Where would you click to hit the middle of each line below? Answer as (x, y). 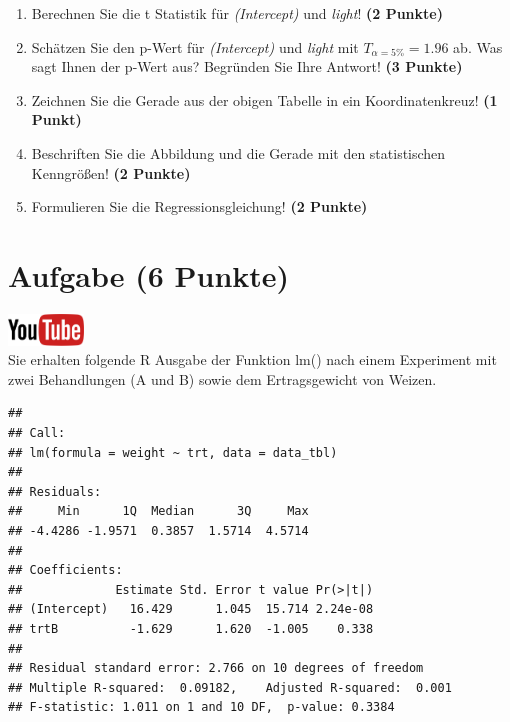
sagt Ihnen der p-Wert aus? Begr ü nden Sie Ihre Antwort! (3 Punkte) (247, 66)
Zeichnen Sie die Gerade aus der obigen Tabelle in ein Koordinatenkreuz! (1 (264, 99)
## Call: (37, 433)
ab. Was (478, 46)
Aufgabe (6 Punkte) (149, 274)
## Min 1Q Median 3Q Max (158, 511)
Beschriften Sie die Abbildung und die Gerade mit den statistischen (238, 152)
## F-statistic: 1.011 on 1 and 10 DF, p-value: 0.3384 (201, 707)
